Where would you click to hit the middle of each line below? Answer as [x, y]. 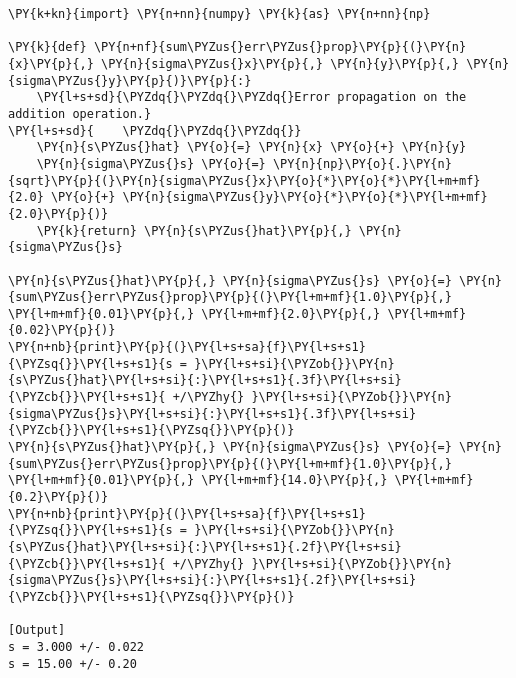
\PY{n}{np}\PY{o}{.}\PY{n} [362, 163]
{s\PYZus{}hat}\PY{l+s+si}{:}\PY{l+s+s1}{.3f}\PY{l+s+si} [205, 380]
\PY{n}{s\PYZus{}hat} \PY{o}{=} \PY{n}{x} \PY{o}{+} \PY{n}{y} [251, 147]
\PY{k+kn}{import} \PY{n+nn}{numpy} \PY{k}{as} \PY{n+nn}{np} [219, 14]
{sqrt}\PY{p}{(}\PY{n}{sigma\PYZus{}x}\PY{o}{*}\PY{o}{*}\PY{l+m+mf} [244, 180]
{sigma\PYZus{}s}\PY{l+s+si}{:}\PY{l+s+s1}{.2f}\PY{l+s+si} [212, 580]
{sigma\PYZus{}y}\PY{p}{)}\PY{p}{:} [130, 80]
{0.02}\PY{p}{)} [62, 330]
